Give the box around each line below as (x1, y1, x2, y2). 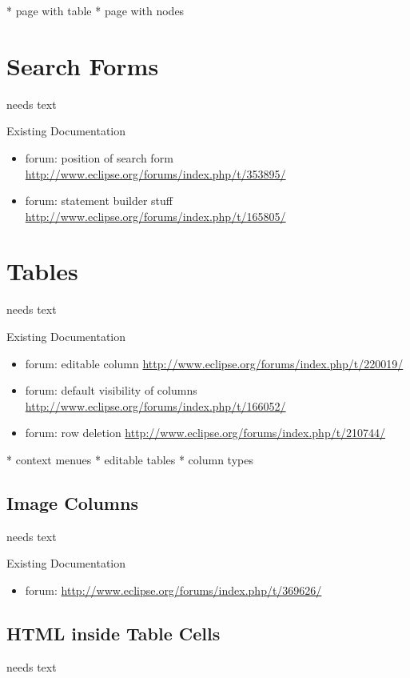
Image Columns (6, 490, 138, 515)
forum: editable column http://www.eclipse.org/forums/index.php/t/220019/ (25, 355, 404, 371)
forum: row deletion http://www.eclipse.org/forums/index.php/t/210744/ (25, 424, 386, 441)
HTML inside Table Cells (6, 620, 221, 645)
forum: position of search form (25, 149, 173, 166)
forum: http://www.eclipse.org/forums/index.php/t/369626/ (25, 581, 322, 598)
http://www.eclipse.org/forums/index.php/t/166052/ (25, 397, 286, 414)
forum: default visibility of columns (25, 382, 197, 399)
